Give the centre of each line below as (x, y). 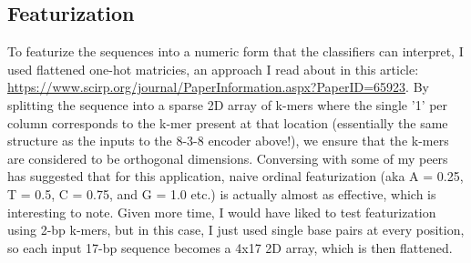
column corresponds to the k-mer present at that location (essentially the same (228, 122)
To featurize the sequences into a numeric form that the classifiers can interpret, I (235, 51)
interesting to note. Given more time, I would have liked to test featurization (222, 212)
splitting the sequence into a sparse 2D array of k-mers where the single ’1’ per (228, 104)
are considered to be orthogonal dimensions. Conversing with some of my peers (228, 158)
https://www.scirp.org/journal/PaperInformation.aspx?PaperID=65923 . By (218, 87)
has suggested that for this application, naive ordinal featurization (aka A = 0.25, (235, 176)
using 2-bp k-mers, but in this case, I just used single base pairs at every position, (236, 230)
